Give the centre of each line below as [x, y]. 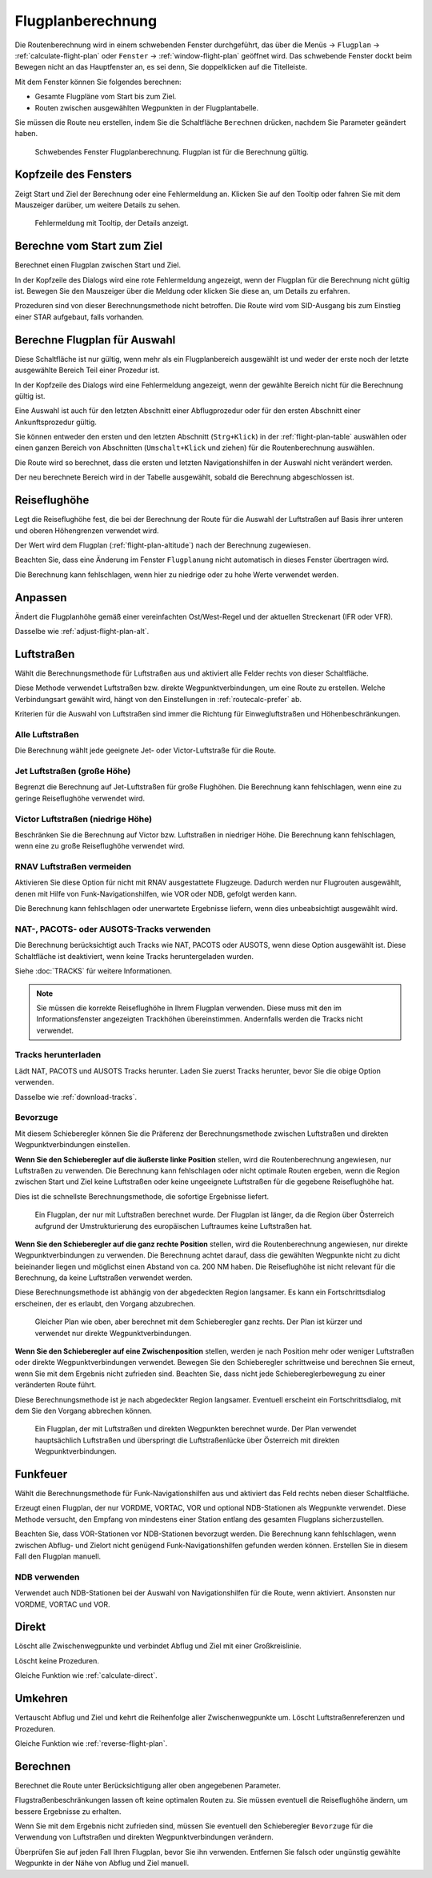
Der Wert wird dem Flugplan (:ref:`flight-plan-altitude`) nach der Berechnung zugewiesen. [163, 545]
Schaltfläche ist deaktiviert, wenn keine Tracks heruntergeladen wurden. [134, 956]
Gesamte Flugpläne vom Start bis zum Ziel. [106, 97]
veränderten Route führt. [56, 1385]
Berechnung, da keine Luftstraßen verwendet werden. [104, 1278]
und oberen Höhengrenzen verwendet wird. [87, 530]
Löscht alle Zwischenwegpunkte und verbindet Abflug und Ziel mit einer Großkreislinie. [158, 1646]
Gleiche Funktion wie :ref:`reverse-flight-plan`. [91, 1743]
